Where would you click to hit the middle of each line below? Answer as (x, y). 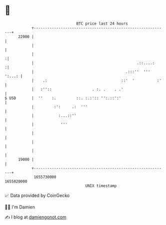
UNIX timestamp (101, 186)
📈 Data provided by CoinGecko (37, 195)
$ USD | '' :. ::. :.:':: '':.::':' (63, 98)
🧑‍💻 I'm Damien (20, 207)
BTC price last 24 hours (102, 24)
